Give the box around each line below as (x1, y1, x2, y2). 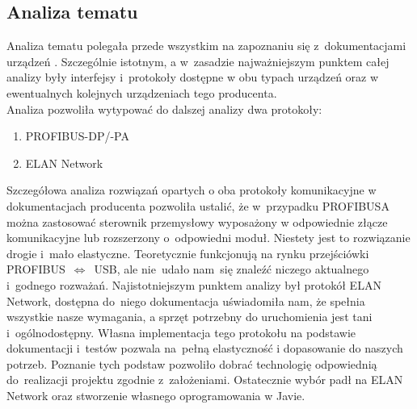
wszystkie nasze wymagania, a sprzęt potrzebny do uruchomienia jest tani (6, 308, 373, 325)
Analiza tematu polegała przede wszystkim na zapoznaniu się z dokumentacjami (6, 37, 406, 54)
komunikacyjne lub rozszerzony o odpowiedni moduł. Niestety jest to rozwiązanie (6, 229, 411, 246)
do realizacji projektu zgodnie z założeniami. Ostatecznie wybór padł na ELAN (6, 371, 403, 388)
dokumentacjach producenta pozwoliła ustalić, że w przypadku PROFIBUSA (6, 197, 390, 214)
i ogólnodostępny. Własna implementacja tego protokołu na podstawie (6, 323, 356, 340)
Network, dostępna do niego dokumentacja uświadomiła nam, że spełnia (6, 292, 365, 309)
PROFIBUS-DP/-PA (25, 127, 129, 144)
